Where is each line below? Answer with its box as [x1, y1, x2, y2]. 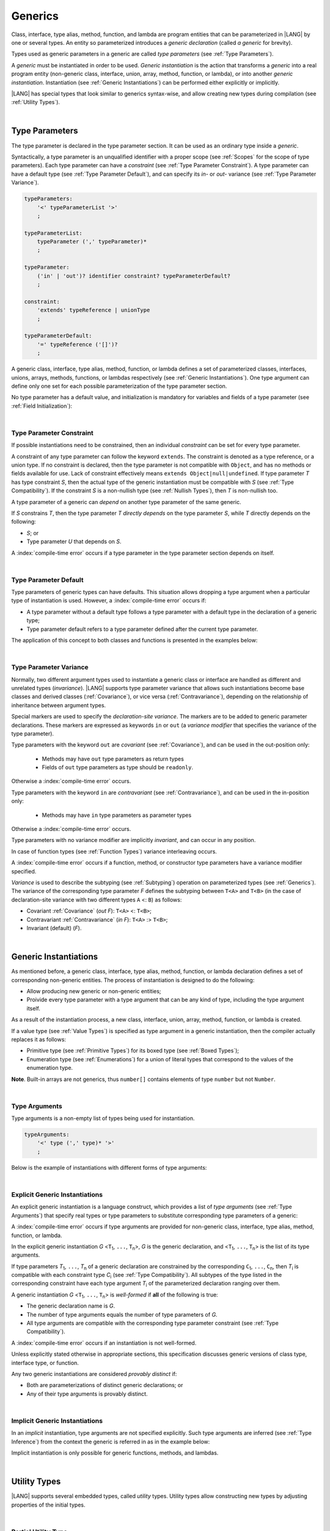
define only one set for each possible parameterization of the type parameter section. [11, 382, 227, 389]
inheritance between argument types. [11, 701, 106, 709]
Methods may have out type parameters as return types [42, 755, 185, 762]
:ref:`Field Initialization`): [11, 402, 73, 410]
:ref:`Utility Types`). [11, 99, 61, 106]
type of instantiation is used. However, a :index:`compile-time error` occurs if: [11, 597, 207, 604]
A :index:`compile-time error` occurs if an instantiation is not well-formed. [11, 1339, 197, 1347]
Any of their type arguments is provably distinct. [26, 1390, 148, 1397]
